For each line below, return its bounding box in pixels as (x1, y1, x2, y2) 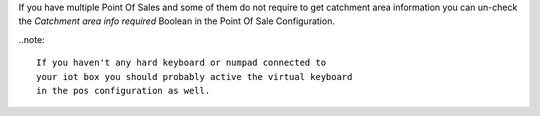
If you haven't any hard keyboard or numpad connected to (36, 57, 327, 69)
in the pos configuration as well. (36, 85, 211, 96)
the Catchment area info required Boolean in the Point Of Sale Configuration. (18, 15, 335, 27)
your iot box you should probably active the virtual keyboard (36, 71, 353, 82)
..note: (18, 33, 45, 45)
